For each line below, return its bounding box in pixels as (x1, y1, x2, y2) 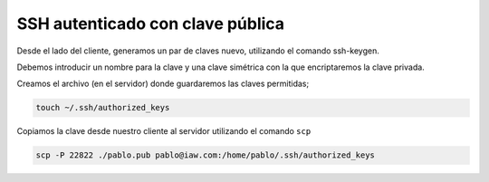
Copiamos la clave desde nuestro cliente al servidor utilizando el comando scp (16, 126, 312, 137)
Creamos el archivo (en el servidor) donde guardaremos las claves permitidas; (16, 78, 310, 90)
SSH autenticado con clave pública (16, 14, 285, 34)
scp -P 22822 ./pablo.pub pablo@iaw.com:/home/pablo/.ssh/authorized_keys (35, 150, 376, 160)
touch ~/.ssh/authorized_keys (35, 102, 170, 113)
